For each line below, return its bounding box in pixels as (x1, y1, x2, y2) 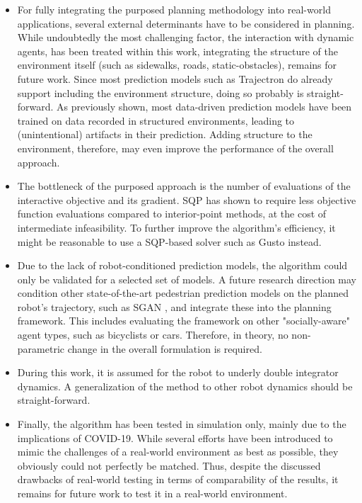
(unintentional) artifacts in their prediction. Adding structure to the (17, 127, 313, 142)
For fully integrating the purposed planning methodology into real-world (17, 2, 331, 16)
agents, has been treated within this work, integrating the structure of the (17, 43, 338, 58)
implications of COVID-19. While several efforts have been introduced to (17, 430, 333, 445)
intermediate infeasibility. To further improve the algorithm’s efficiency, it (17, 220, 336, 234)
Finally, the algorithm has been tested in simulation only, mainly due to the (17, 417, 346, 431)
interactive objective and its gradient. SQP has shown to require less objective (17, 192, 356, 207)
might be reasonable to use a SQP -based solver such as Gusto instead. (17, 234, 322, 249)
